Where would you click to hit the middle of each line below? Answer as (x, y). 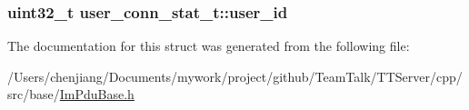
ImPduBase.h (97, 94)
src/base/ (34, 94)
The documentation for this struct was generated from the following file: (209, 46)
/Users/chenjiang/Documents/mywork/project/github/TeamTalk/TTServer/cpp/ (235, 76)
